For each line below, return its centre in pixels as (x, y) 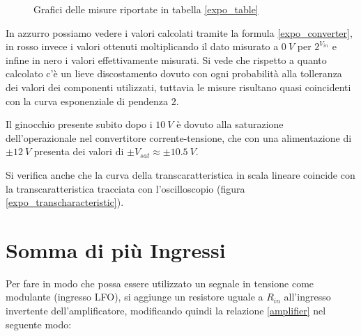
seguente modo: (39, 324)
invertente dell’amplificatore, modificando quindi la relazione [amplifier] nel (166, 311)
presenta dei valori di (79, 151)
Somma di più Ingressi (116, 249)
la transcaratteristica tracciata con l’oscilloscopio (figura (125, 188)
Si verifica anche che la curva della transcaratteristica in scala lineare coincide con (180, 174)
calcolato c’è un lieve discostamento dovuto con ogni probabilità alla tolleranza (174, 73)
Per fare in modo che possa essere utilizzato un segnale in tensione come (160, 283)
